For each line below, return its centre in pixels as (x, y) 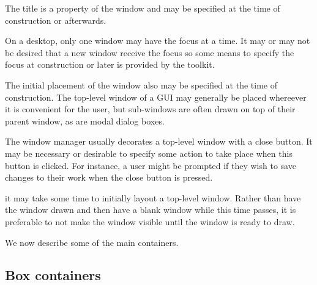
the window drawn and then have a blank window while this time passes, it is (151, 210)
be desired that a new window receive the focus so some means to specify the (150, 52)
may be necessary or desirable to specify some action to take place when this (149, 153)
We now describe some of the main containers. (92, 242)
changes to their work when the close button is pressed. (109, 177)
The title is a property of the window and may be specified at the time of (143, 8)
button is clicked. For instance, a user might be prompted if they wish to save (151, 165)
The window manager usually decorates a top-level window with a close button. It (159, 141)
